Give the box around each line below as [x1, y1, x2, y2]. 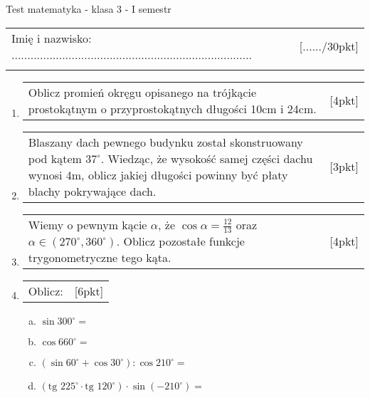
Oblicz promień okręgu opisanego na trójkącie [28, 83, 257, 100]
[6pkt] [74, 283, 104, 300]
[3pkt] [329, 158, 359, 175]
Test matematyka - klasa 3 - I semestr [6, 1, 171, 16]
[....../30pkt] [299, 38, 359, 55]
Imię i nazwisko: [11, 29, 92, 46]
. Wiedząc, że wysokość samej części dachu [100, 150, 313, 167]
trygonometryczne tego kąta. [28, 249, 171, 266]
